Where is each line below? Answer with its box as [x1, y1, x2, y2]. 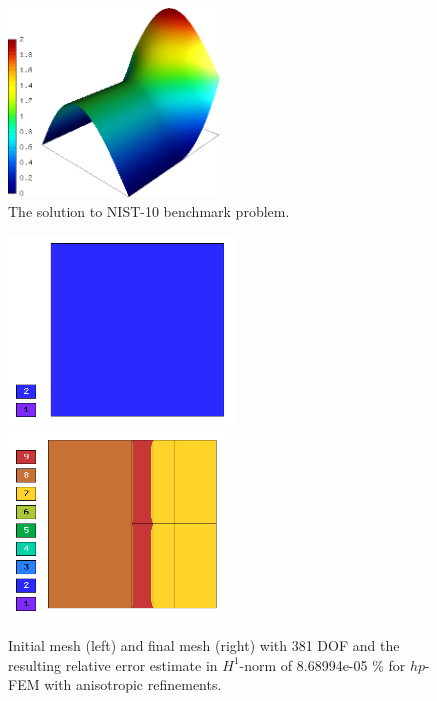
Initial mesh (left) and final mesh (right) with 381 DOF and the [8, 635, 400, 656]
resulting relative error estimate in [8, 654, 218, 675]
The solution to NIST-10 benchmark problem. [8, 200, 290, 221]
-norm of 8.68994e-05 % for [239, 654, 406, 675]
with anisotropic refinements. [44, 674, 222, 695]
